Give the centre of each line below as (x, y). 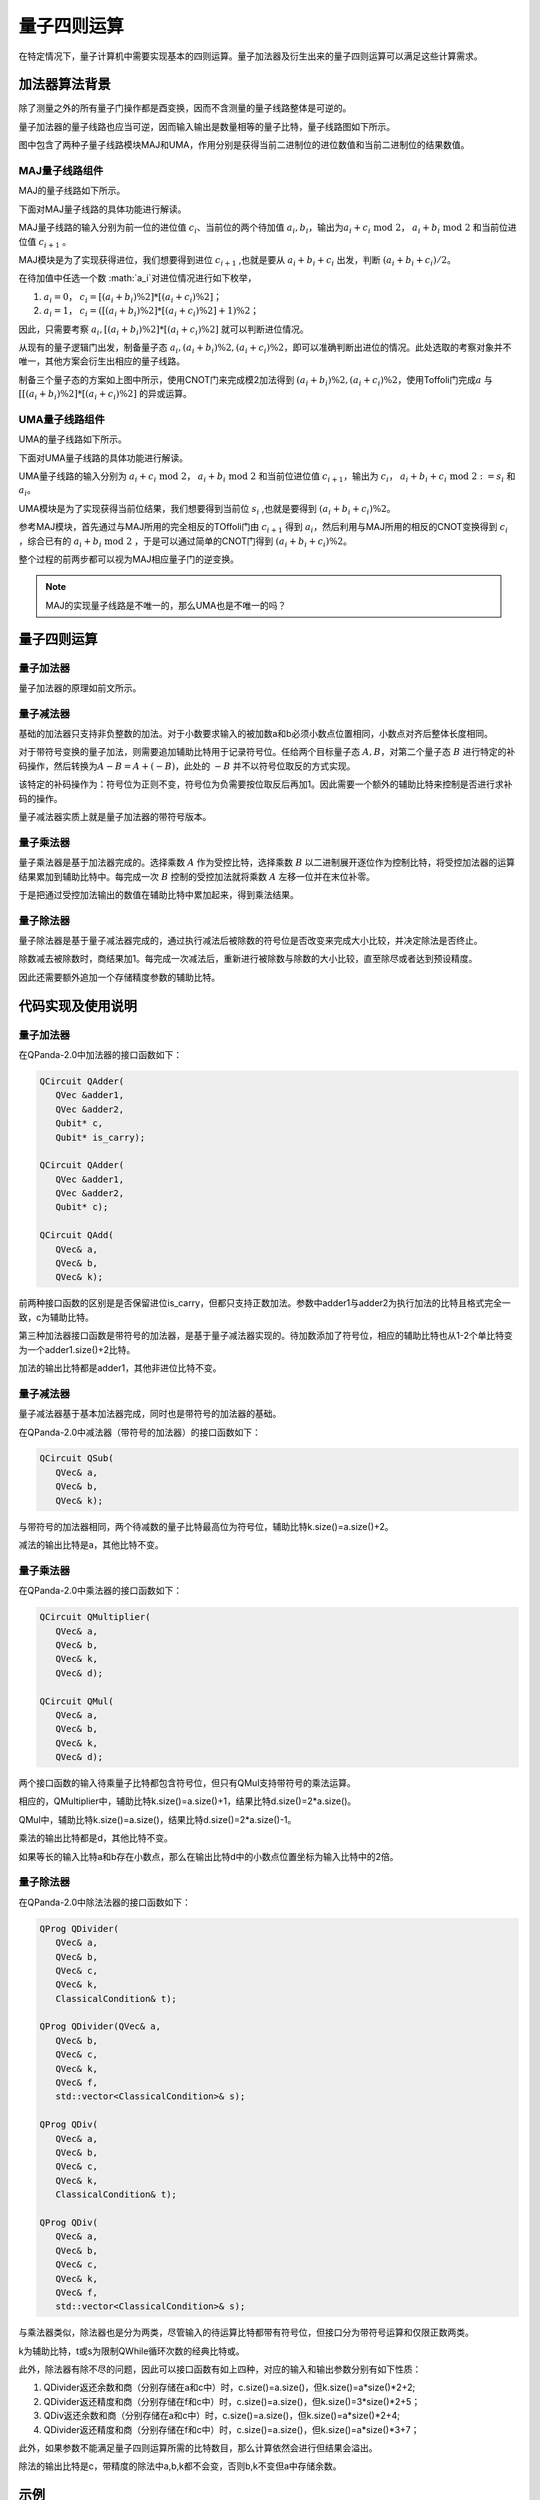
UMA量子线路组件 (61, 419)
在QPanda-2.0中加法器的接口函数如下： (100, 1054)
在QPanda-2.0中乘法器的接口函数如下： (100, 1591)
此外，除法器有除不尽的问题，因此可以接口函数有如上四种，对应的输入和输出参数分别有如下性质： (220, 2369)
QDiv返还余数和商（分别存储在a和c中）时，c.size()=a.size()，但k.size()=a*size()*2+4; (221, 2416)
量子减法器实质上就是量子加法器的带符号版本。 (115, 816)
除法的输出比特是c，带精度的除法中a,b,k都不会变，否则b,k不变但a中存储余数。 (180, 2466)
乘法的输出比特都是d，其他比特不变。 (96, 1838)
